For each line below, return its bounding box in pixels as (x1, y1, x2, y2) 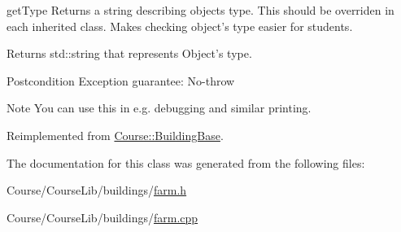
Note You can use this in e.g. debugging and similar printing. (7, 99, 312, 116)
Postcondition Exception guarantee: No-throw (7, 72, 235, 89)
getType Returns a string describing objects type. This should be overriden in (7, 2, 394, 18)
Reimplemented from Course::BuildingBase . (7, 126, 224, 143)
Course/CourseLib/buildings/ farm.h (7, 182, 187, 199)
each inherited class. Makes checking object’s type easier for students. (7, 17, 353, 34)
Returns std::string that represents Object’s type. (7, 45, 252, 62)
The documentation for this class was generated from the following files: (7, 154, 365, 171)
